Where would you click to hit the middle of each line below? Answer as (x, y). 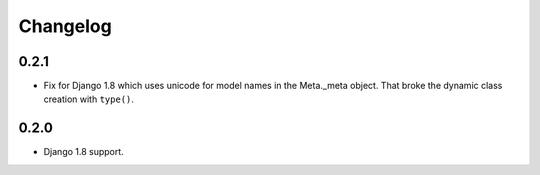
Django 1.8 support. (83, 152)
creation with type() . (89, 99)
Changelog (65, 26)
